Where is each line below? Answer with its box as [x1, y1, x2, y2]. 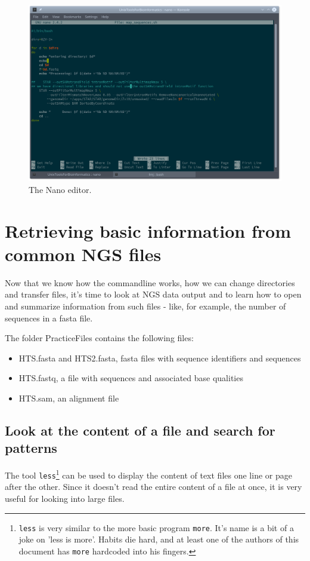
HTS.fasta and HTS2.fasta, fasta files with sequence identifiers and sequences [18, 351, 301, 364]
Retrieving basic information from [5, 218, 291, 243]
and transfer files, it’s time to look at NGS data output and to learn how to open [5, 288, 302, 301]
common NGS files [5, 241, 162, 266]
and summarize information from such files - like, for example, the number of [5, 299, 286, 312]
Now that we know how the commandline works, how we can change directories [5, 276, 295, 289]
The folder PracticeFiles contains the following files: [5, 332, 194, 344]
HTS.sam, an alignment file [18, 391, 119, 404]
